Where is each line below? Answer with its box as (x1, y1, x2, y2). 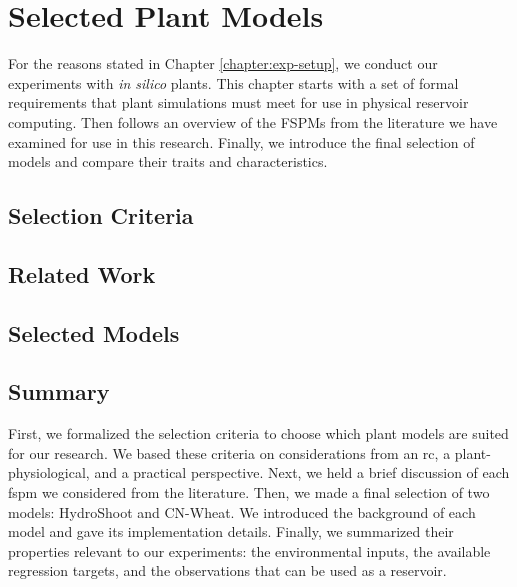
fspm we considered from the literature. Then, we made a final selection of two (8, 482, 490, 503)
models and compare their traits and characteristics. (8, 151, 328, 172)
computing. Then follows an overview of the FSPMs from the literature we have (8, 111, 498, 132)
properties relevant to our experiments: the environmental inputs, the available (8, 540, 491, 561)
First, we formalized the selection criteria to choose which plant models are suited (8, 423, 509, 444)
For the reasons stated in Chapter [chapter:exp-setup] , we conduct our (8, 53, 438, 74)
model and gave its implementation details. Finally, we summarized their (8, 521, 454, 542)
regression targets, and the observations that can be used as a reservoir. (8, 560, 447, 581)
